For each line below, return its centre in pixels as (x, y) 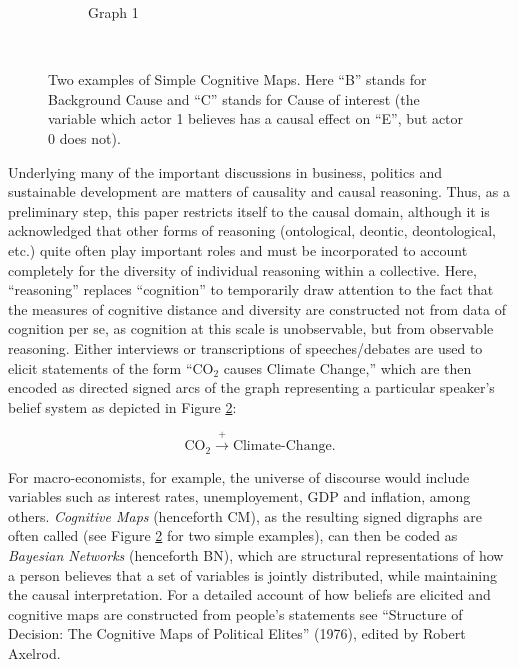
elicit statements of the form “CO (111, 367)
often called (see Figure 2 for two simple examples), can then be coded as (233, 535)
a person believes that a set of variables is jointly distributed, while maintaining (253, 574)
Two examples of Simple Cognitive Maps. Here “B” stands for (237, 79)
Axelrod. (34, 652)
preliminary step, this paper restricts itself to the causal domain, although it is (249, 210)
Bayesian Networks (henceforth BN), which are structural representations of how (256, 554)
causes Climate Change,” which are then (347, 367)
